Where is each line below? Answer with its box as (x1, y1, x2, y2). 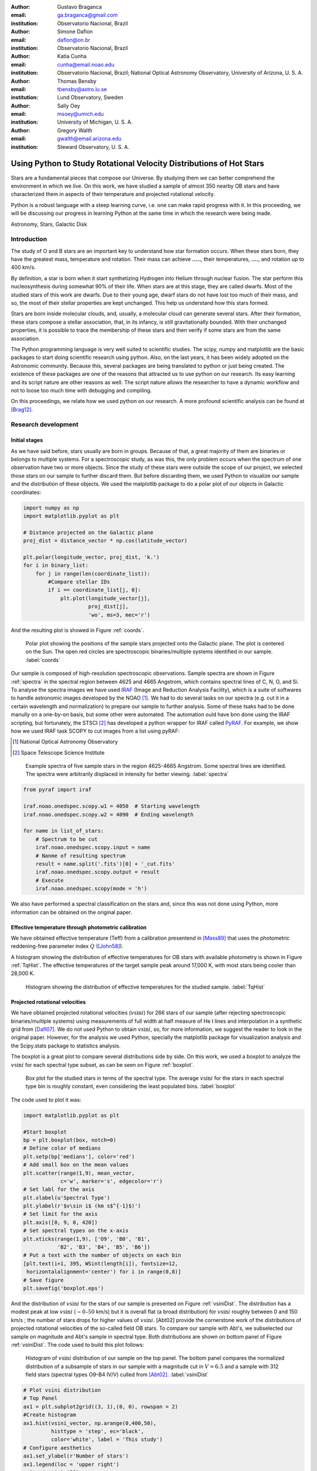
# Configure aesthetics (23, 1445, 92, 1451)
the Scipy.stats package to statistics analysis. (11, 1042, 121, 1049)
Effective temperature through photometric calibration (11, 924, 147, 931)
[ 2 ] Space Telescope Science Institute (12, 749, 105, 756)
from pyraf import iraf (23, 786, 92, 793)
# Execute (35, 877, 64, 884)
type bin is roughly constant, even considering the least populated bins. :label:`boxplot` (25, 1083, 237, 1090)
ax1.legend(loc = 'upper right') (23, 1461, 120, 1467)
